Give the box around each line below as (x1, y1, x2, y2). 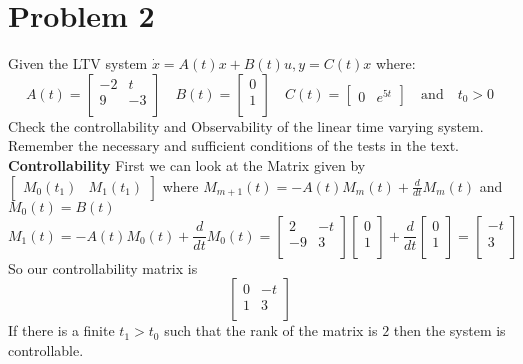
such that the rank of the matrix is (164, 320, 378, 341)
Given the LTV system (8, 53, 148, 74)
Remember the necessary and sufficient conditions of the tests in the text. (8, 135, 460, 156)
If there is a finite (8, 320, 115, 341)
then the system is (393, 320, 506, 341)
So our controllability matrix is (8, 257, 198, 278)
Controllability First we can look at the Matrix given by (8, 154, 366, 175)
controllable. (8, 339, 84, 360)
